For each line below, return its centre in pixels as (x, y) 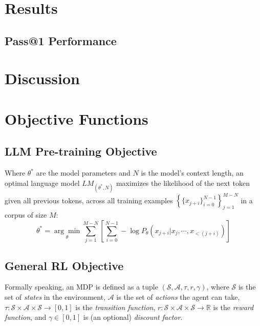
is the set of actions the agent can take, (178, 296)
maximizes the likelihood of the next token (183, 183)
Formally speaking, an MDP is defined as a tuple (81, 287)
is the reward (233, 307)
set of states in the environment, (55, 296)
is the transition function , (115, 307)
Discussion (42, 78)
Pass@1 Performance (61, 40)
